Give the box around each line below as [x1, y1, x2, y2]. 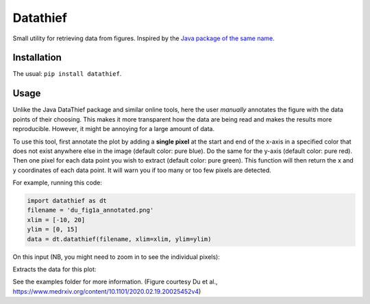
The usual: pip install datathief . [12, 70, 122, 78]
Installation [12, 52, 62, 64]
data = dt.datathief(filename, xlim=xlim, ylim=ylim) [27, 235, 212, 243]
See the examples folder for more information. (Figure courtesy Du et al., [12, 277, 219, 286]
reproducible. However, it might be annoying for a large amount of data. [12, 125, 215, 133]
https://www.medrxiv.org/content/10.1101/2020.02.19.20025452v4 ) [12, 287, 201, 295]
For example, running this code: [12, 178, 103, 187]
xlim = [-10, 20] [27, 216, 86, 223]
